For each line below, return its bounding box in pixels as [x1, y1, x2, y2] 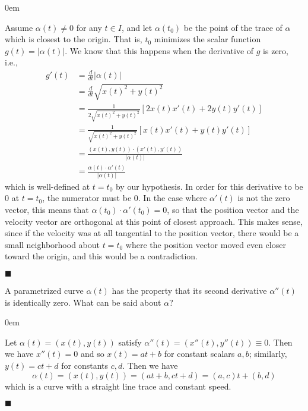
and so [80, 347, 104, 360]
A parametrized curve [5, 284, 84, 296]
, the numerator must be [42, 192, 132, 204]
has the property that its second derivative [112, 284, 267, 296]
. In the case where [138, 192, 207, 204]
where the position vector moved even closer [125, 238, 286, 250]
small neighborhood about [5, 238, 100, 250]
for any [76, 21, 102, 33]
